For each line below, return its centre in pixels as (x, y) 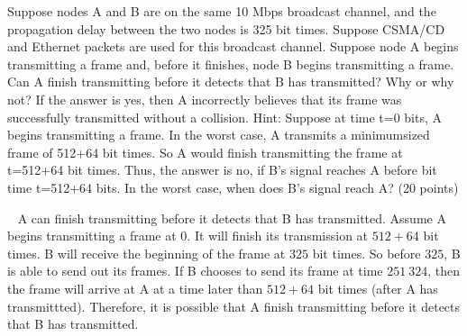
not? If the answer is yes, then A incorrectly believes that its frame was (205, 99)
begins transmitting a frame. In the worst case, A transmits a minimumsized (219, 135)
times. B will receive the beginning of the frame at (147, 253)
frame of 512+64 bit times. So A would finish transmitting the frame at (205, 152)
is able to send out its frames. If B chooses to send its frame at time (195, 271)
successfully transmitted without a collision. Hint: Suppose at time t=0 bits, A (225, 117)
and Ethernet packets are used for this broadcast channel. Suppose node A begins (233, 46)
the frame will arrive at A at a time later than (135, 288)
